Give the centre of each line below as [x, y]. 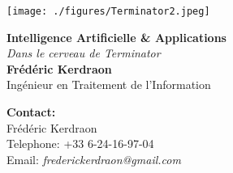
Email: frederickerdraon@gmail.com [94, 159]
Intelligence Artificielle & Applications [116, 37]
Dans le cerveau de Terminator [84, 53]
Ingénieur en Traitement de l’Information [109, 84]
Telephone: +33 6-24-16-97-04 [80, 143]
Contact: [31, 112]
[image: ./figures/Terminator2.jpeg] [108, 11]
